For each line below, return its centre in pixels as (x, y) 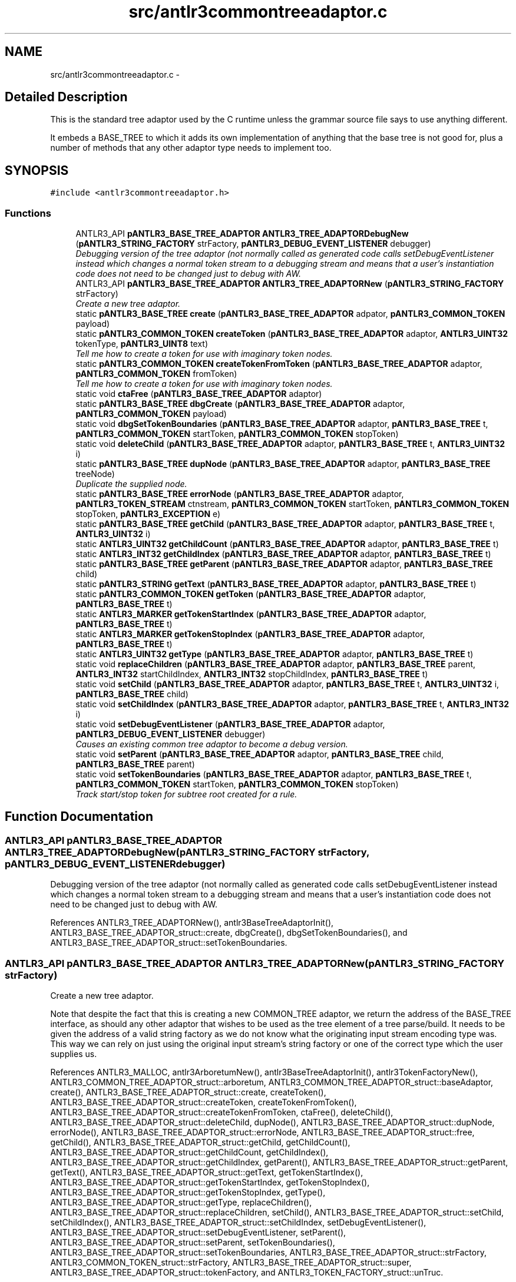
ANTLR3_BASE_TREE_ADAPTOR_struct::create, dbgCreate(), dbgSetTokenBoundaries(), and (229, 933)
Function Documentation (79, 817)
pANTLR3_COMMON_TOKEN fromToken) (156, 374)
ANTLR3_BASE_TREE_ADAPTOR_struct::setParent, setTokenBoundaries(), (193, 1242)
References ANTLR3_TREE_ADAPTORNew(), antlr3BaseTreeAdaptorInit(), (192, 923)
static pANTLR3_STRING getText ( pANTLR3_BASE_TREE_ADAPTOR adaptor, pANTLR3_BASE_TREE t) (276, 584)
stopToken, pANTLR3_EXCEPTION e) (148, 514)
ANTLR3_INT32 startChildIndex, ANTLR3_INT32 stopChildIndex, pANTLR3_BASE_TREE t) (252, 674)
